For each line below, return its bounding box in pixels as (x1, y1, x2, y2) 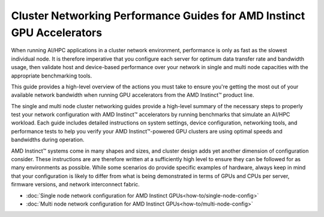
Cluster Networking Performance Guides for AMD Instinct (11, 9, 305, 22)
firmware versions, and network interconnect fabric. (11, 181, 140, 188)
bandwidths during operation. (11, 136, 85, 144)
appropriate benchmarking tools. (11, 72, 92, 79)
